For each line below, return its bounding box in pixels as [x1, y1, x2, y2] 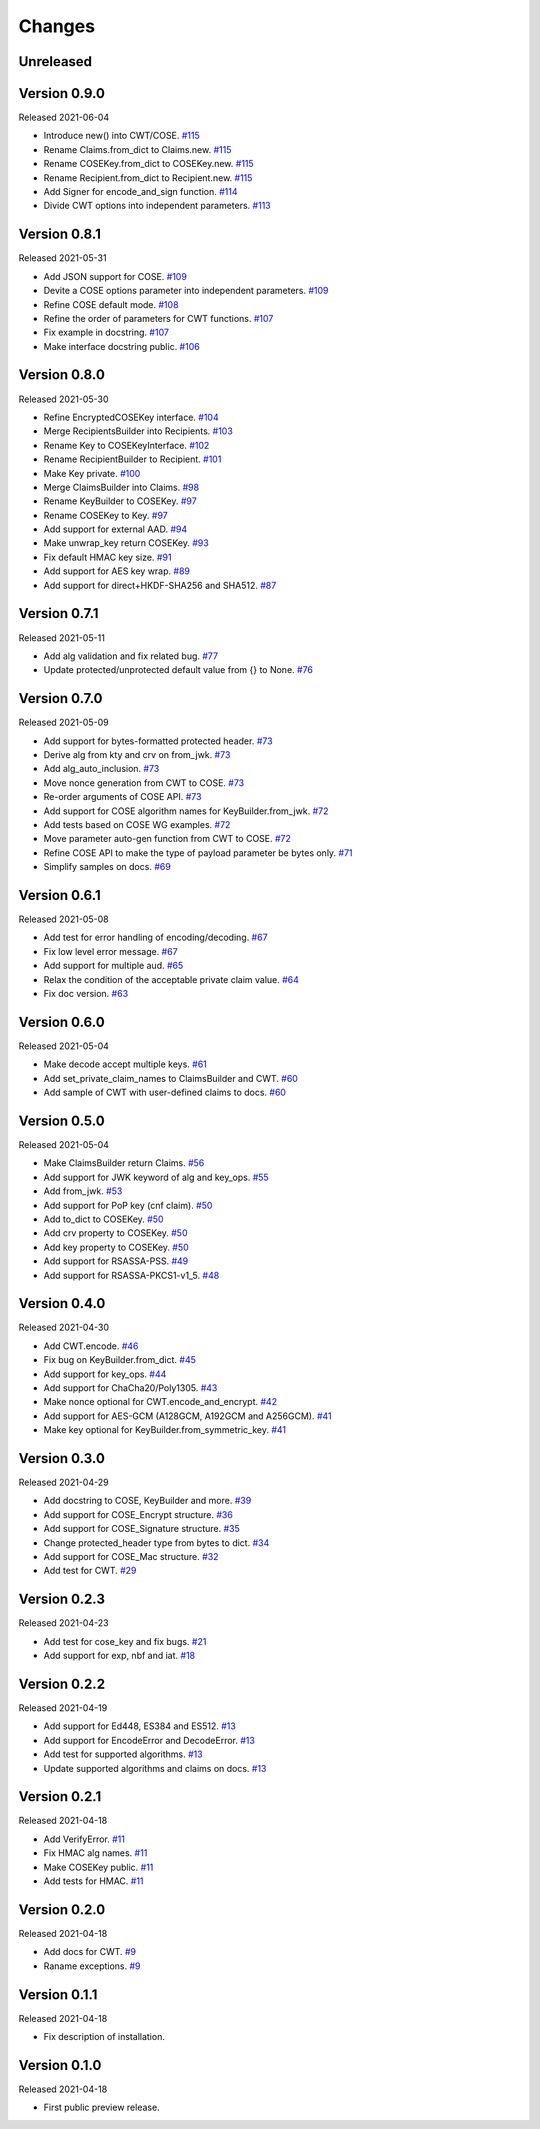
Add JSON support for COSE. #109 [43, 270, 187, 282]
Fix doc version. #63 [43, 988, 129, 1000]
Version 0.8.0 [18, 366, 105, 384]
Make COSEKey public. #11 [43, 1861, 154, 1873]
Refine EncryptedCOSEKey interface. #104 [43, 411, 219, 423]
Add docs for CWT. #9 [43, 1946, 137, 1958]
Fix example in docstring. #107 [43, 326, 170, 339]
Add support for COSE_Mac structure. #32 [43, 1551, 219, 1563]
